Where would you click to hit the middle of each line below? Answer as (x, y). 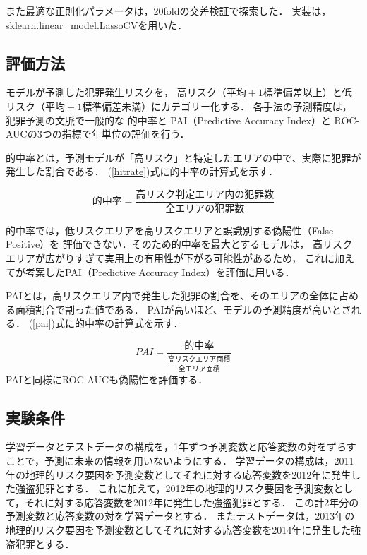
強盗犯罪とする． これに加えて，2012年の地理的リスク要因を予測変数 (174, 488)
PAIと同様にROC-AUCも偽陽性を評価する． (107, 379)
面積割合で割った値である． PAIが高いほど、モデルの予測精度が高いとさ (183, 309)
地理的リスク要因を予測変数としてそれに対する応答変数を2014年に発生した (179, 529)
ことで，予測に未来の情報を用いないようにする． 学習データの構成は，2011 (180, 460)
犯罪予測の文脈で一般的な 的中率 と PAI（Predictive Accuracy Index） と (168, 120)
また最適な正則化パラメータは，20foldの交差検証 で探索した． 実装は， (169, 11)
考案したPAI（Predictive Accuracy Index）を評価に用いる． (160, 271)
